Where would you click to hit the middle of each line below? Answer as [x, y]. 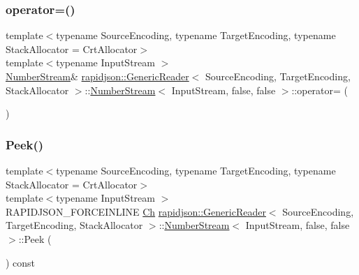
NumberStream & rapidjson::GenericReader [97, 76]
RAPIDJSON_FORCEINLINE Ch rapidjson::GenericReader [136, 211]
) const [21, 262]
